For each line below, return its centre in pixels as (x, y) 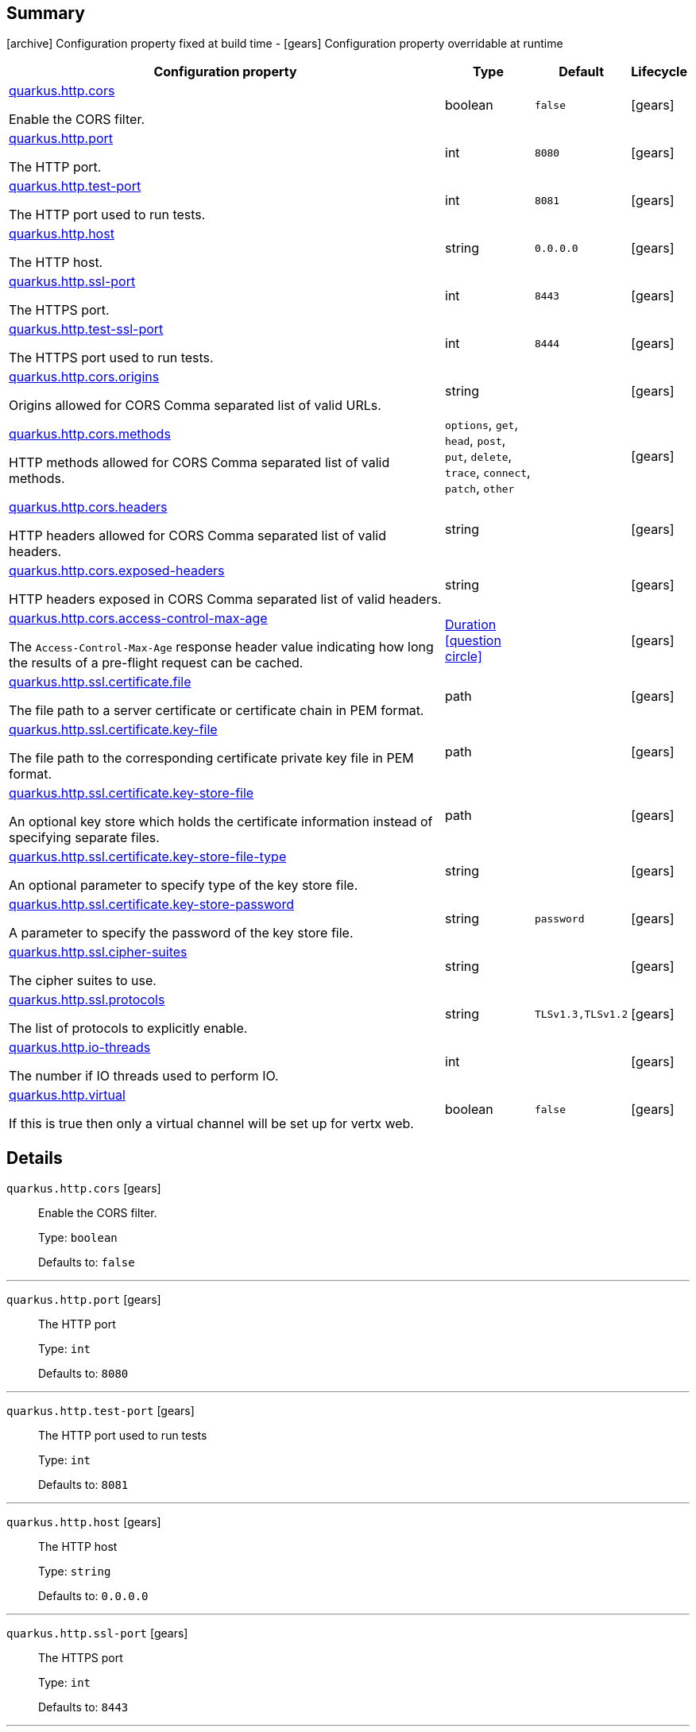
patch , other (480, 488)
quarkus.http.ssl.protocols (87, 1000)
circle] (464, 657)
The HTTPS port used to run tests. (111, 358)
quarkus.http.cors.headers (88, 507)
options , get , (482, 425)
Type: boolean (78, 1238)
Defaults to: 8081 (83, 1485)
